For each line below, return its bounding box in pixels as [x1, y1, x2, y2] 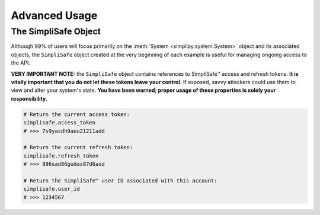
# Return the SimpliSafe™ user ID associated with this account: [23, 177, 217, 184]
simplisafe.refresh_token [23, 152, 99, 159]
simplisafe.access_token [23, 119, 96, 126]
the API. [11, 59, 31, 66]
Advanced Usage [11, 9, 98, 22]
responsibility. [11, 95, 47, 102]
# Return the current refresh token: [23, 144, 133, 151]
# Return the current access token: [23, 111, 130, 118]
